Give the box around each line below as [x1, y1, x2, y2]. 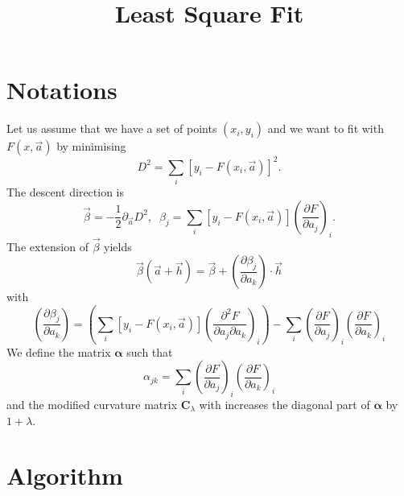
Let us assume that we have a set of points [6, 120, 217, 137]
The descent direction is [6, 184, 125, 200]
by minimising [56, 138, 126, 155]
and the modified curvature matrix [6, 395, 178, 412]
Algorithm [6, 459, 123, 492]
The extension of [6, 238, 89, 254]
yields [104, 238, 132, 254]
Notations [6, 73, 117, 106]
